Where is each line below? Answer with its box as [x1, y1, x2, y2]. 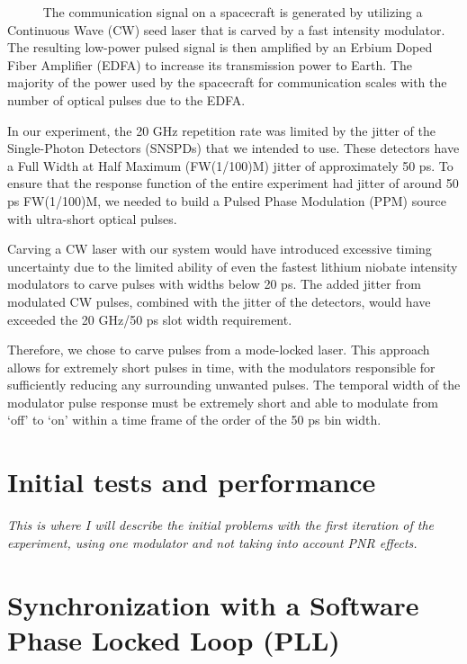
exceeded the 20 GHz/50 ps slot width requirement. [7, 310, 292, 328]
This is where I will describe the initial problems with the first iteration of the [7, 516, 435, 534]
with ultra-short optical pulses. [7, 209, 177, 228]
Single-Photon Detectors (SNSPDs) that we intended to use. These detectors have [7, 139, 460, 157]
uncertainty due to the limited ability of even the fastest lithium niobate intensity [7, 256, 458, 275]
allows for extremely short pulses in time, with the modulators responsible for [7, 357, 436, 376]
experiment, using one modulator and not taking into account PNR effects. [7, 533, 418, 552]
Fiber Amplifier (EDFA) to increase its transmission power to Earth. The [7, 55, 412, 74]
